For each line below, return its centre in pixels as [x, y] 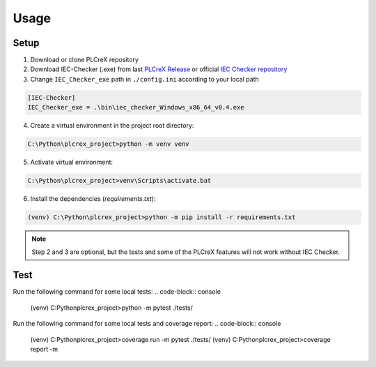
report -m [44, 349]
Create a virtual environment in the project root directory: [112, 126]
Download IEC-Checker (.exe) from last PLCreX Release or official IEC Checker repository [159, 69]
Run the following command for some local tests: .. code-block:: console [117, 292]
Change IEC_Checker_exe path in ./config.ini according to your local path [144, 79]
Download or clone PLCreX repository [85, 60]
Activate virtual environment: [72, 162]
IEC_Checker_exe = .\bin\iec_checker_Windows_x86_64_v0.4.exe [136, 107]
